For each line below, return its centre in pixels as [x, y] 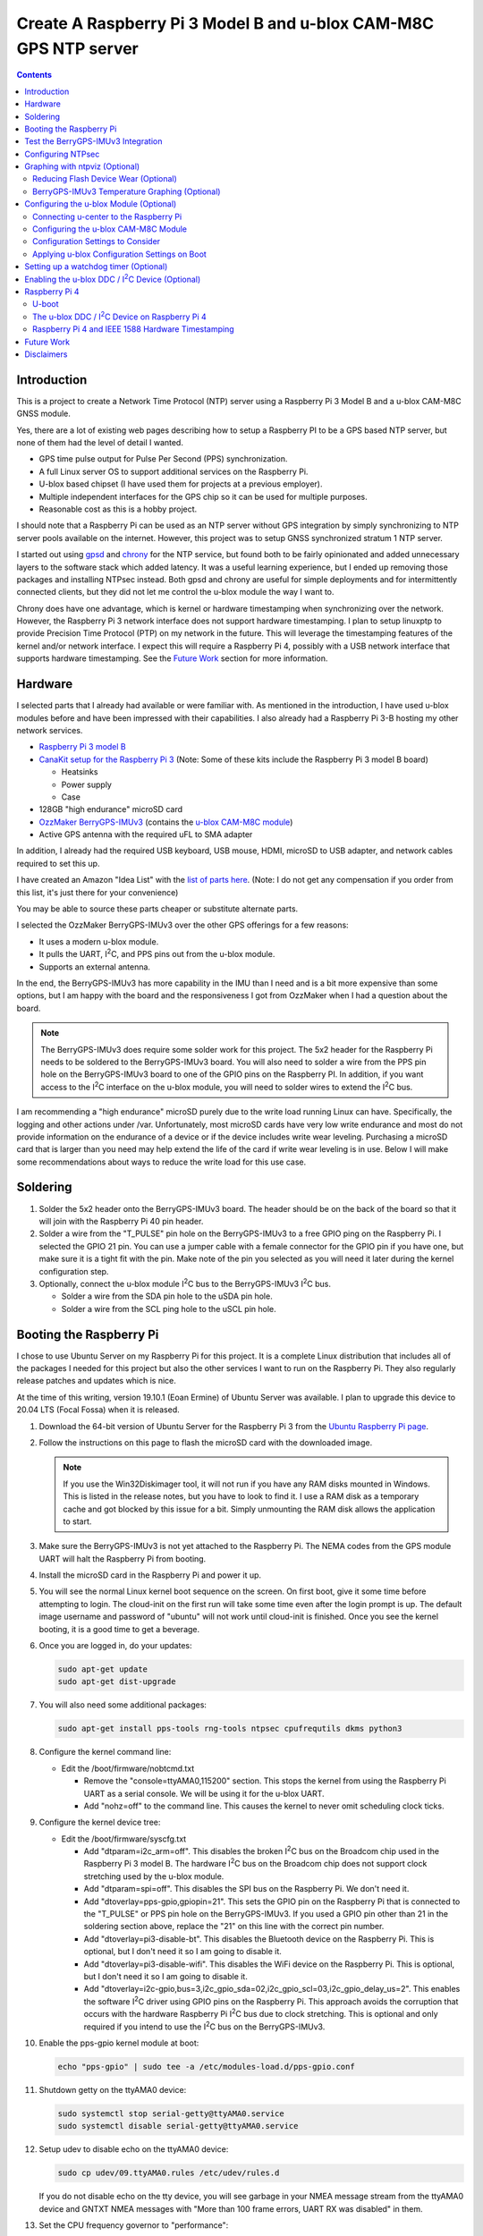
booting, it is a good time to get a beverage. [119, 1629]
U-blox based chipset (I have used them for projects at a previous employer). [181, 484]
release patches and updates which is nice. [96, 1381]
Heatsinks [80, 772]
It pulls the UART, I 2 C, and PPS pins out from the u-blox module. [157, 953]
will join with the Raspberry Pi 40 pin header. [121, 1221]
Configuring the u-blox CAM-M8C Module [110, 229]
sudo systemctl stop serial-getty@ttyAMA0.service [171, 2113]
